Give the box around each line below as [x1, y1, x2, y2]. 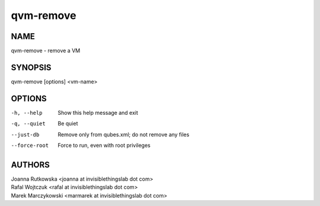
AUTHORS [11, 160, 50, 170]
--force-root [11, 142, 49, 149]
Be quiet [57, 120, 78, 127]
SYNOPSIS [11, 62, 52, 72]
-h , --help [11, 110, 43, 116]
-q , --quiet [11, 120, 46, 127]
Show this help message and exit [57, 109, 139, 116]
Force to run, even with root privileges [57, 142, 151, 149]
